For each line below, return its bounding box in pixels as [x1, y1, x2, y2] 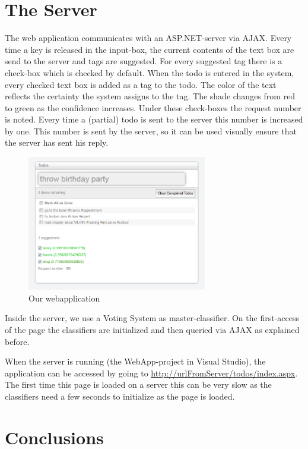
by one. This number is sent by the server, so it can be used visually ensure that [5, 124, 297, 137]
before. [5, 335, 30, 347]
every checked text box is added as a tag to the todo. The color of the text [5, 78, 277, 90]
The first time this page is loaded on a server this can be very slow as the [5, 378, 272, 391]
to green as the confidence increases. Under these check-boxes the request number [5, 101, 301, 114]
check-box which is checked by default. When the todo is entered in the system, [5, 66, 294, 79]
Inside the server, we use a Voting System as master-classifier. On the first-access [5, 312, 299, 324]
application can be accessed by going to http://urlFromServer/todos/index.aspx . [5, 366, 298, 379]
